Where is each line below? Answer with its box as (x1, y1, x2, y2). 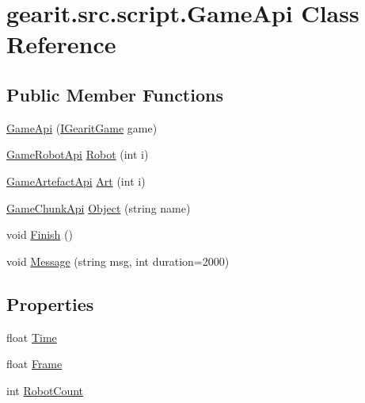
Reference (6, 28, 116, 60)
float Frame (6, 355, 63, 372)
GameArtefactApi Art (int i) (6, 172, 146, 189)
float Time (6, 328, 57, 345)
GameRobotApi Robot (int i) (6, 146, 149, 163)
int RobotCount (6, 382, 84, 398)
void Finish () (6, 226, 73, 243)
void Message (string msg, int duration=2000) (6, 252, 230, 269)
